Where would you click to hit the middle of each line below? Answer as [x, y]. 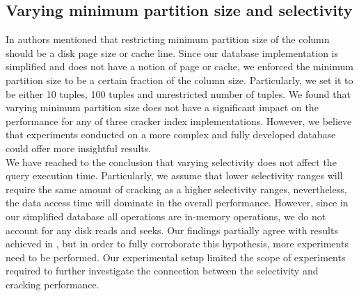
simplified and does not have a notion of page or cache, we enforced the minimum [179, 66]
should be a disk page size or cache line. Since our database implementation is [172, 52]
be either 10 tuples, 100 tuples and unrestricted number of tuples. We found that [178, 93]
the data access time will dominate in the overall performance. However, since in [177, 203]
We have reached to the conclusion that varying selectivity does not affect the [171, 162]
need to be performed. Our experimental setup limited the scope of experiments [176, 257]
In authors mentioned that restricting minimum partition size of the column [168, 39]
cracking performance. [53, 284]
